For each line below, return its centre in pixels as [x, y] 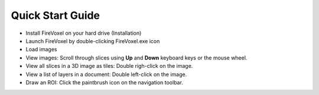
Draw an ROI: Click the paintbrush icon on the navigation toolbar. [104, 82]
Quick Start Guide [56, 15]
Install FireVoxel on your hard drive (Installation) [84, 33]
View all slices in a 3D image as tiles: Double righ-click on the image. [109, 66]
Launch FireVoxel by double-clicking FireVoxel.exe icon [93, 41]
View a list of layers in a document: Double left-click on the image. [106, 74]
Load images [41, 50]
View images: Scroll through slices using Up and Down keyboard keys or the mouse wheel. [136, 58]
